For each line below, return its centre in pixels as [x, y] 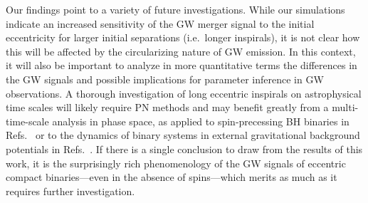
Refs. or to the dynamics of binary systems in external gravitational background [183, 135]
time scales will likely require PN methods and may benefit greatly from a [167, 107]
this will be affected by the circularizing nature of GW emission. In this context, [181, 51]
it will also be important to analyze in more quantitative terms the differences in [182, 65]
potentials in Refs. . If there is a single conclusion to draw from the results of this [184, 149]
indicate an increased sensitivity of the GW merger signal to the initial [160, 23]
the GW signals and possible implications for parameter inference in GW [165, 79]
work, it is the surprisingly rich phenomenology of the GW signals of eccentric [176, 163]
